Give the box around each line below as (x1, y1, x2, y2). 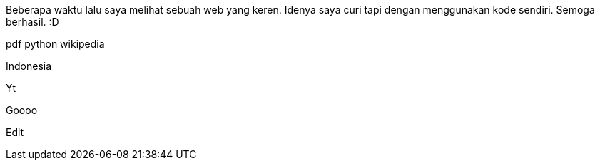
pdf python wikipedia (6, 38, 105, 50)
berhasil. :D (6, 16, 59, 28)
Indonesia (6, 60, 52, 72)
